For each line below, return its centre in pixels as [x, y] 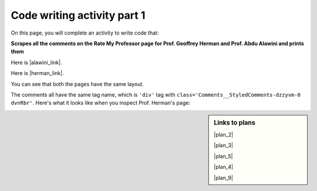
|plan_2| [224, 134]
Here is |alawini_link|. [36, 62]
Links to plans [235, 122]
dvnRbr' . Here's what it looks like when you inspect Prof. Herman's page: [101, 103]
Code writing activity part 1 [78, 15]
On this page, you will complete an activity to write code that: [85, 33]
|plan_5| [223, 156]
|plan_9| [223, 178]
